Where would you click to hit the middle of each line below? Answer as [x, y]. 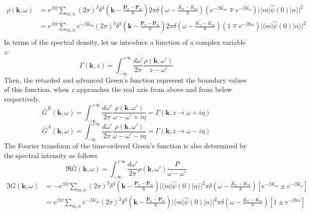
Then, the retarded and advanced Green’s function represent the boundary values [125, 80]
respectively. [22, 98]
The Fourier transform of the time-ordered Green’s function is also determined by [125, 145]
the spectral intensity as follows [51, 155]
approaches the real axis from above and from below [154, 89]
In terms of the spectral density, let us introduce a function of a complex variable [125, 42]
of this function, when [36, 89]
